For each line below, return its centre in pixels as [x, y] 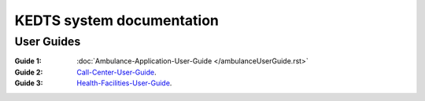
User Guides [48, 41]
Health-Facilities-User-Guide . [124, 83]
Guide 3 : [29, 83]
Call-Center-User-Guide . [116, 72]
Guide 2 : [29, 72]
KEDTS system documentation [117, 20]
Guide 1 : [28, 61]
